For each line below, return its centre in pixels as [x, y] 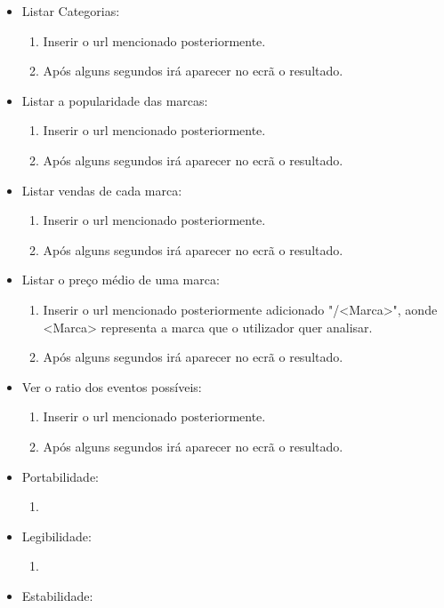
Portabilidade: [61, 476]
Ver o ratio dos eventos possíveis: [112, 386]
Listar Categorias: [71, 11]
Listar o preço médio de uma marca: [121, 280]
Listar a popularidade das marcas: [115, 100]
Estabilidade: [57, 595]
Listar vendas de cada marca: [102, 190]
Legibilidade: [57, 536]
